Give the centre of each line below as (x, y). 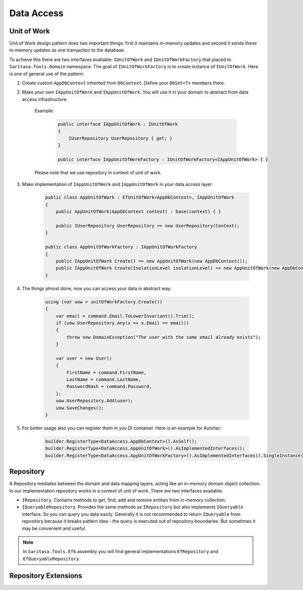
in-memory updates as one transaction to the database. (67, 50)
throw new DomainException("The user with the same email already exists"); (164, 337)
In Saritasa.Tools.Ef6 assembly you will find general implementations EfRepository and (121, 552)
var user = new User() (84, 358)
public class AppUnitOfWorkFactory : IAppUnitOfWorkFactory (121, 247)
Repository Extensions (46, 576)
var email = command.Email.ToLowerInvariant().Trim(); (125, 316)
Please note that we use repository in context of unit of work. (98, 173)
